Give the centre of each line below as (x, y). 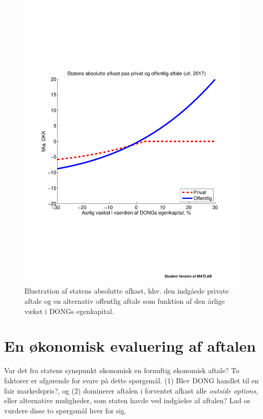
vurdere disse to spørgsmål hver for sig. (65, 410)
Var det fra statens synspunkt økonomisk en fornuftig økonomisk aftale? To (122, 370)
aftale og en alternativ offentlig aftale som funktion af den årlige (125, 301)
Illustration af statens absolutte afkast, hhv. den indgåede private (127, 291)
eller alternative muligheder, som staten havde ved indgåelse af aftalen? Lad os (127, 400)
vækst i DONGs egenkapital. (69, 311)
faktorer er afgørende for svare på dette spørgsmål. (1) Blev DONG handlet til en (131, 380)
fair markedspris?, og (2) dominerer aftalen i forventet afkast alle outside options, (131, 390)
